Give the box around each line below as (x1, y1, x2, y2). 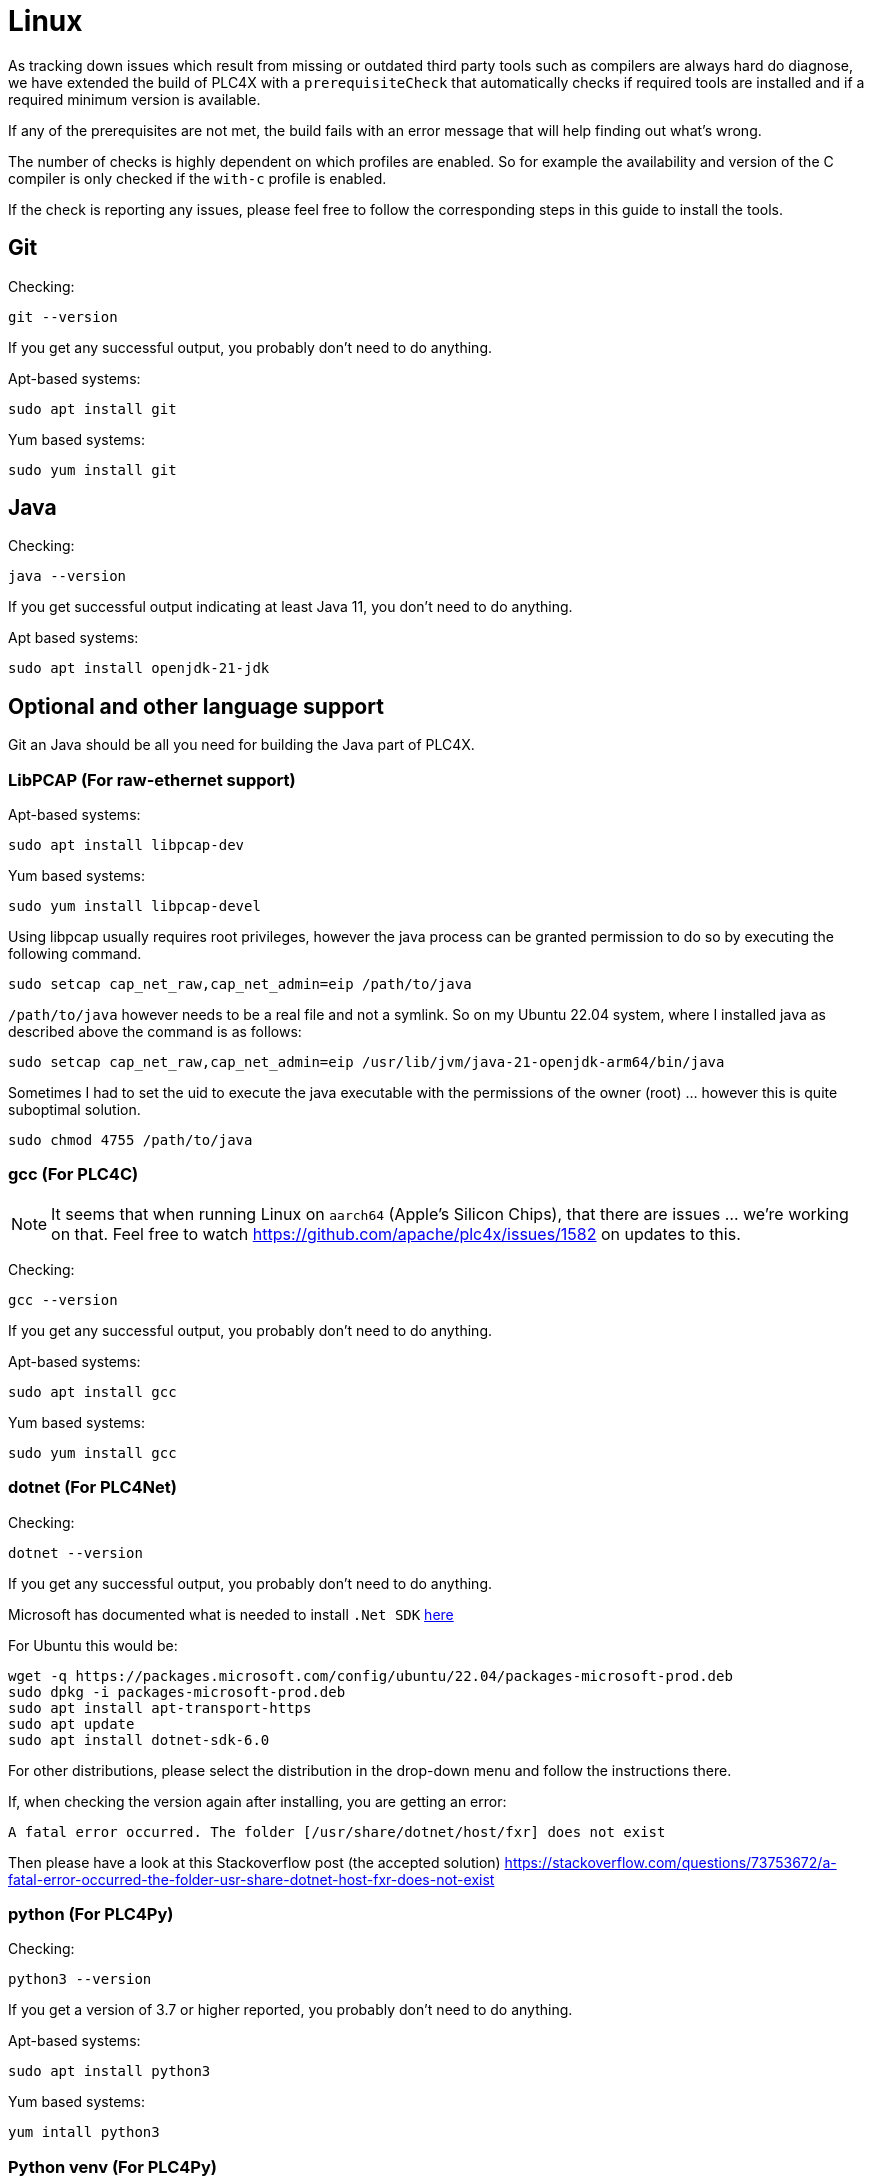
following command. (8, 945, 142, 963)
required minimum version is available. (8, 90, 261, 108)
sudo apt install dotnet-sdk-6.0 (8, 1731, 270, 1748)
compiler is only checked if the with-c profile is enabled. (8, 169, 387, 187)
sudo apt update (8, 1715, 135, 1732)
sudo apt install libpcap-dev (8, 837, 245, 854)
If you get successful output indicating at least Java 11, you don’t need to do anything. (8, 598, 573, 616)
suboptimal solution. (8, 1101, 141, 1119)
